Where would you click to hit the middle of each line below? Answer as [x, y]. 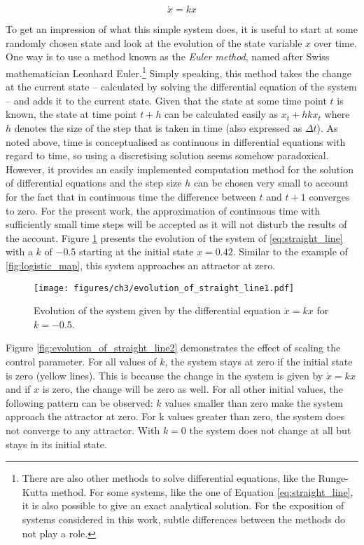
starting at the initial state [136, 251]
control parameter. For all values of [81, 361]
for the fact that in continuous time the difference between [131, 196]
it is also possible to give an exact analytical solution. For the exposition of [183, 505]
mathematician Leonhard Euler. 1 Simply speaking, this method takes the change [178, 72]
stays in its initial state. [56, 444]
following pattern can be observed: [79, 402]
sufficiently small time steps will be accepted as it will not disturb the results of [176, 224]
